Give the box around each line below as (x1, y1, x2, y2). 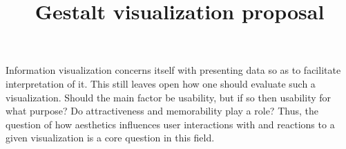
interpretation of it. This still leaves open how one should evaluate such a (6, 76, 316, 90)
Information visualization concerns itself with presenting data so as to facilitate (6, 63, 341, 77)
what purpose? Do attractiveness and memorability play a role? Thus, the (6, 103, 318, 118)
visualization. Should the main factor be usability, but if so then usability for (6, 90, 331, 104)
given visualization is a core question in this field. (6, 130, 215, 145)
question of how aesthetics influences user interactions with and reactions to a (6, 117, 335, 131)
